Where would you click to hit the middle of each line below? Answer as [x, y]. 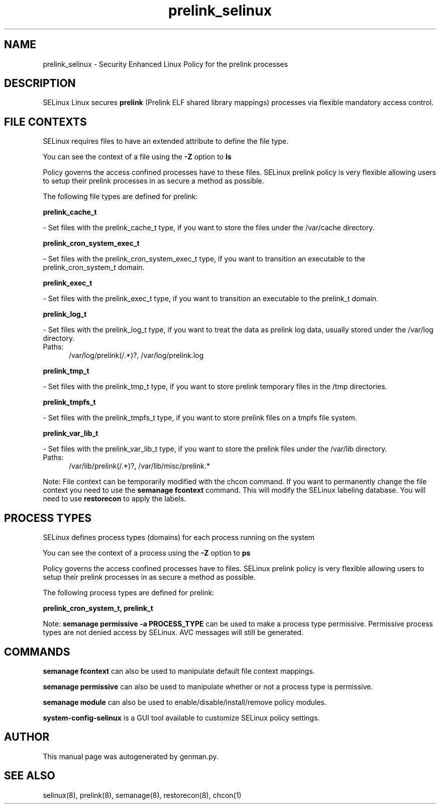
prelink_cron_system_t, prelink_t [98, 608]
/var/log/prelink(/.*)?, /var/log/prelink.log [136, 355]
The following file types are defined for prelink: [120, 197]
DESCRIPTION [40, 83]
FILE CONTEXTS [45, 122]
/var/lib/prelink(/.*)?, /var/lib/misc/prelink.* [139, 466]
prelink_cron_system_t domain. [94, 267]
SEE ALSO [30, 776]
